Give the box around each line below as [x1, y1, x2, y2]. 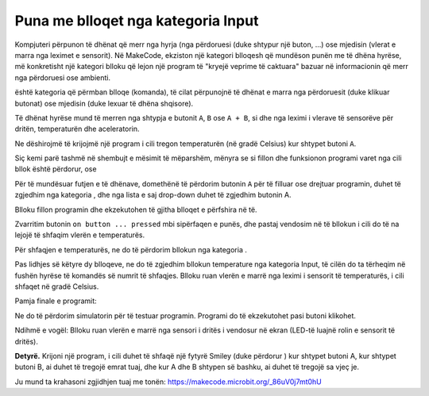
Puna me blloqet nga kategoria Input [14, 12, 259, 29]
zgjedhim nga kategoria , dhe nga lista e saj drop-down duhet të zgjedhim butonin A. [14, 190, 292, 200]
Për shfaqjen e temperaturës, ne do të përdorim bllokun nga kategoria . [14, 244, 248, 254]
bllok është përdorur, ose [14, 164, 97, 174]
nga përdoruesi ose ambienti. [14, 72, 111, 83]
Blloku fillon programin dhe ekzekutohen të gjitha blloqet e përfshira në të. [14, 205, 257, 214]
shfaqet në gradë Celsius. [14, 282, 99, 291]
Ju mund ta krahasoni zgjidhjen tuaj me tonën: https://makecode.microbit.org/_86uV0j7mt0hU [14, 377, 322, 386]
